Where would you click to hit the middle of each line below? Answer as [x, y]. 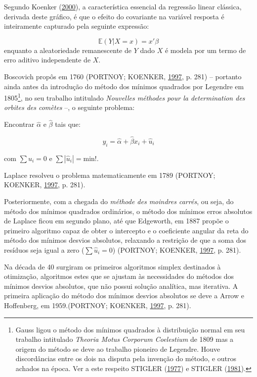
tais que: [68, 124]
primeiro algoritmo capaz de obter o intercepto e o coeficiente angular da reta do [126, 230]
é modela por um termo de [205, 50]
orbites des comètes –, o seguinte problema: [69, 107]
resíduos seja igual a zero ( [44, 249]
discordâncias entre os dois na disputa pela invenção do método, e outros [126, 358]
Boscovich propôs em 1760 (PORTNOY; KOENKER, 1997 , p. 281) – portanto [123, 76]
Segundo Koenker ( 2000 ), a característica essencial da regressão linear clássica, [123, 6]
